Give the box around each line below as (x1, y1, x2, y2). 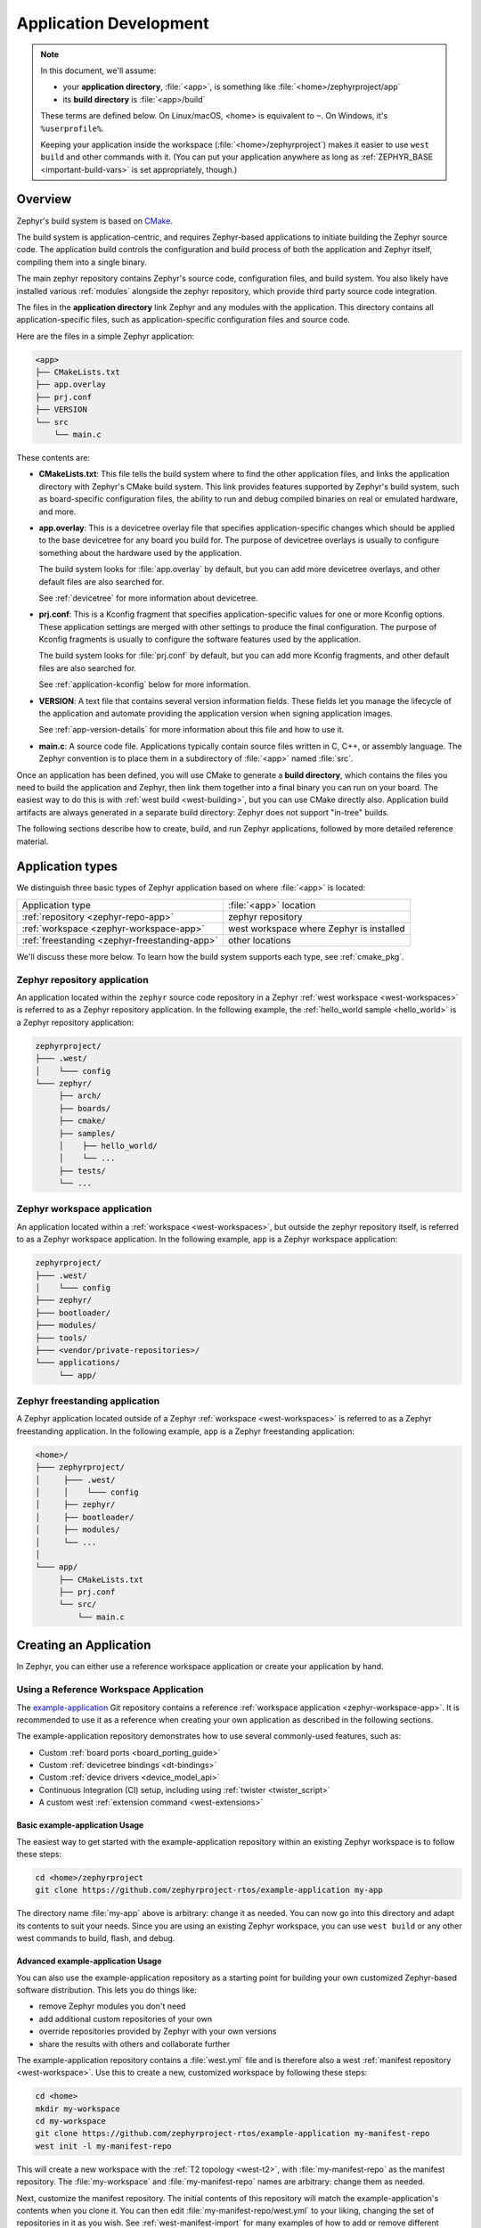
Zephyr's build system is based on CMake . (16, 215, 174, 226)
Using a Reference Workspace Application (16, 1683, 204, 1696)
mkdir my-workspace (35, 2103, 120, 2114)
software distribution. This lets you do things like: (16, 1984, 198, 1995)
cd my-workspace (35, 2117, 107, 2126)
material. (16, 836, 49, 847)
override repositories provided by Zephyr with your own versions (38, 2026, 277, 2036)
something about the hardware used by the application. (38, 547, 242, 558)
